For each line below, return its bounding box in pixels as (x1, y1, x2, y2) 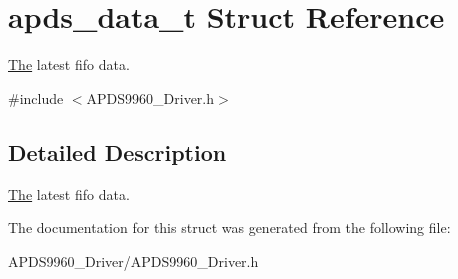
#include (8, 87, 64, 108)
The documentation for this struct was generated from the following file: (8, 217, 451, 238)
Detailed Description (8, 136, 227, 167)
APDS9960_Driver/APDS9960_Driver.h (8, 250, 259, 271)
